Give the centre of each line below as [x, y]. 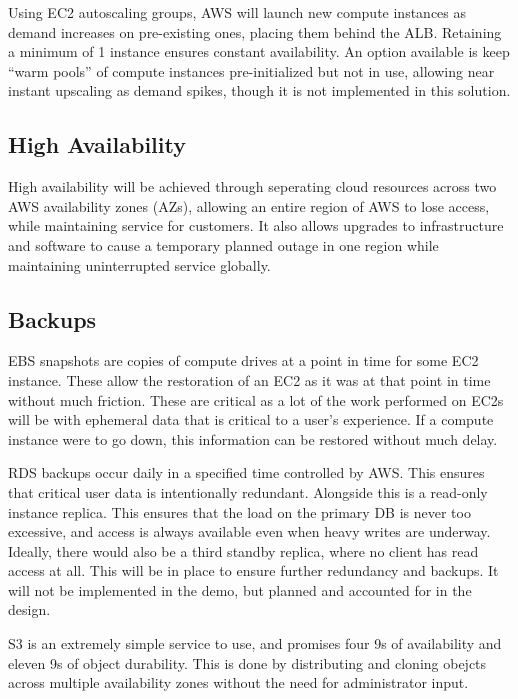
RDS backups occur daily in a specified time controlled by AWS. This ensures [246, 472]
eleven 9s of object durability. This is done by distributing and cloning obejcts [247, 662]
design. [29, 609]
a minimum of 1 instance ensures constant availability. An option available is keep [259, 51]
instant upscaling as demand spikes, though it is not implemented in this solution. [259, 90]
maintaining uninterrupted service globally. [139, 264]
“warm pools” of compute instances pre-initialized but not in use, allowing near [251, 70]
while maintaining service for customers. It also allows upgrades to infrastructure [256, 225]
